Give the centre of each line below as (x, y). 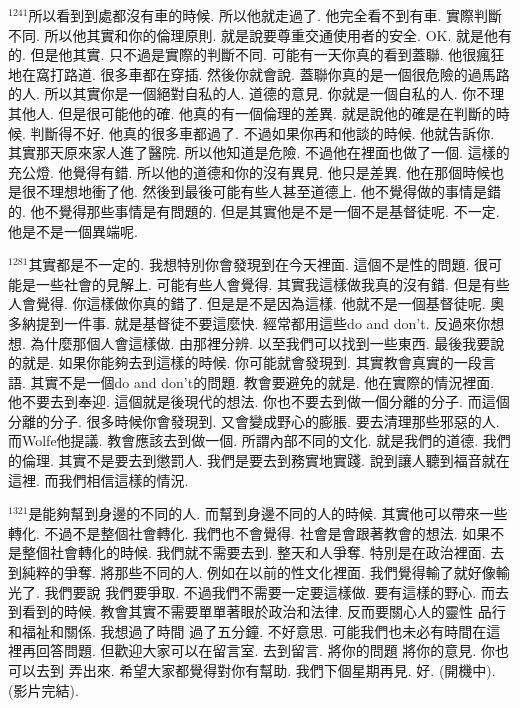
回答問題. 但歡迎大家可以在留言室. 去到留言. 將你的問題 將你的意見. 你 (265, 650)
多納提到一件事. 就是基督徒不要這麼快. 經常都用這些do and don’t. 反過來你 (249, 322)
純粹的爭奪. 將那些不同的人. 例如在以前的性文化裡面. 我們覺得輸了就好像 (258, 572)
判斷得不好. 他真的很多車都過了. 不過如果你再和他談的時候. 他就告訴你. (262, 132)
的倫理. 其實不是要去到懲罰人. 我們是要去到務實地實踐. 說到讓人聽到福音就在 (259, 460)
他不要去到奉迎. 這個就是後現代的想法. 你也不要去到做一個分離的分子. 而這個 (259, 401)
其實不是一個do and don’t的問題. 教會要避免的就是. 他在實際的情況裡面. (262, 381)
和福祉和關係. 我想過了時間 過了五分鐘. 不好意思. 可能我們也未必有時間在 (247, 630)
